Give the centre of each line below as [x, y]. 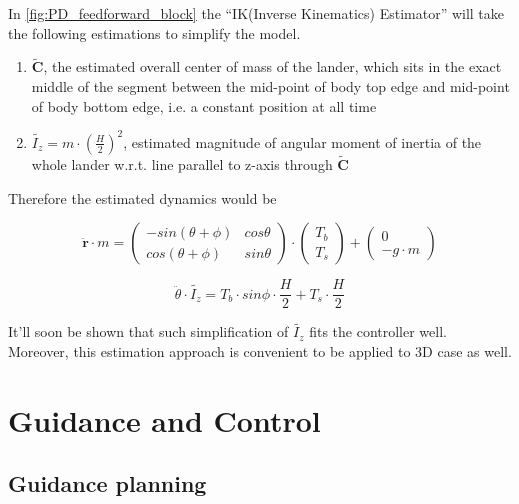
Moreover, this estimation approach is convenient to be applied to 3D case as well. [260, 350]
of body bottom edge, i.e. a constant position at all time [204, 105]
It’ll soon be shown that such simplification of [148, 331]
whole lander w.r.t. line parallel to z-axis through [182, 163]
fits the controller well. [378, 331]
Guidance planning [107, 483]
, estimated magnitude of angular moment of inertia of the [302, 141]
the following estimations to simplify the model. [154, 32]
